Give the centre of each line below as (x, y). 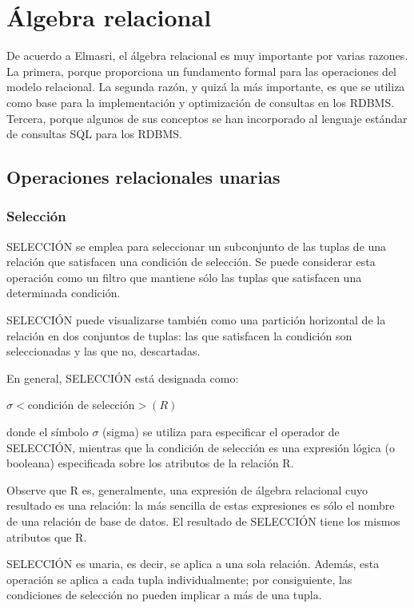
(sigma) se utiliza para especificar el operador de (221, 432)
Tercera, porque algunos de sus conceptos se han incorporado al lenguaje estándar (207, 118)
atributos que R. (47, 536)
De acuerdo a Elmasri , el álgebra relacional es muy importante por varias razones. (207, 56)
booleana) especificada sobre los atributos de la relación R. (150, 463)
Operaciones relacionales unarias (143, 177)
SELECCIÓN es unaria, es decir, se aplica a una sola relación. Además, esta (193, 564)
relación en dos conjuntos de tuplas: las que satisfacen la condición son (179, 335)
